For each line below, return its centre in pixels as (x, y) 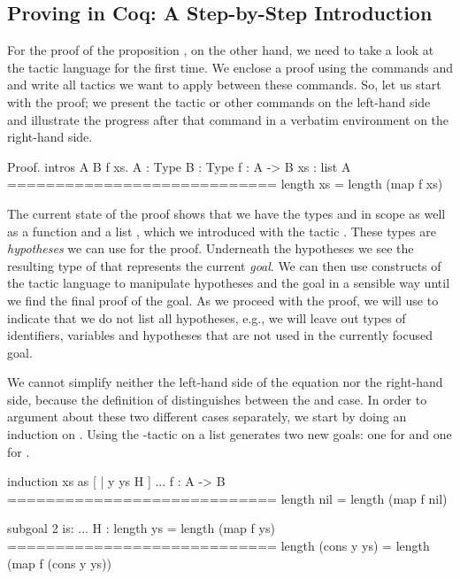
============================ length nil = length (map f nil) (227, 498)
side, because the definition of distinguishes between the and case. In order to (217, 399)
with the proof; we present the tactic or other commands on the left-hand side (219, 101)
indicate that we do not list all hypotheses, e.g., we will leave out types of (207, 317)
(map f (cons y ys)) (59, 563)
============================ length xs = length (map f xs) (225, 184)
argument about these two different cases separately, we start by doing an (207, 417)
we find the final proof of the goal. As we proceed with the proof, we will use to (223, 300)
